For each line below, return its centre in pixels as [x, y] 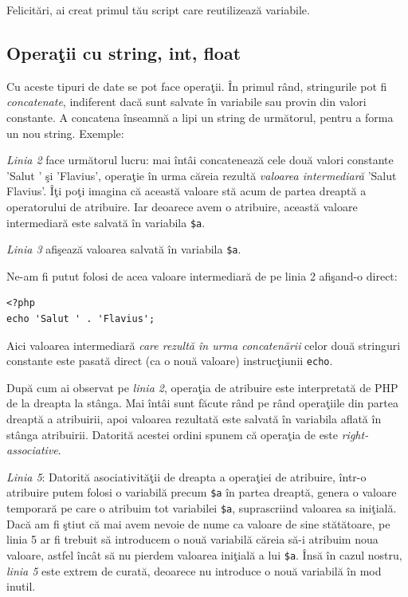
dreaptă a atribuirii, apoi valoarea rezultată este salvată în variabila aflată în [194, 419]
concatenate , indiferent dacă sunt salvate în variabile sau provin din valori [186, 102]
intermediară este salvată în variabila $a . [106, 222]
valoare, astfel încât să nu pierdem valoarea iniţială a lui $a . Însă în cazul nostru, [204, 554]
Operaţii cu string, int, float [124, 52]
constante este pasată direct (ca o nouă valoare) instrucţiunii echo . [170, 361]
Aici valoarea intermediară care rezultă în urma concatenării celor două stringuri [204, 345]
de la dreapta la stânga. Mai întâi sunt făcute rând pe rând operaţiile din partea [202, 403]
